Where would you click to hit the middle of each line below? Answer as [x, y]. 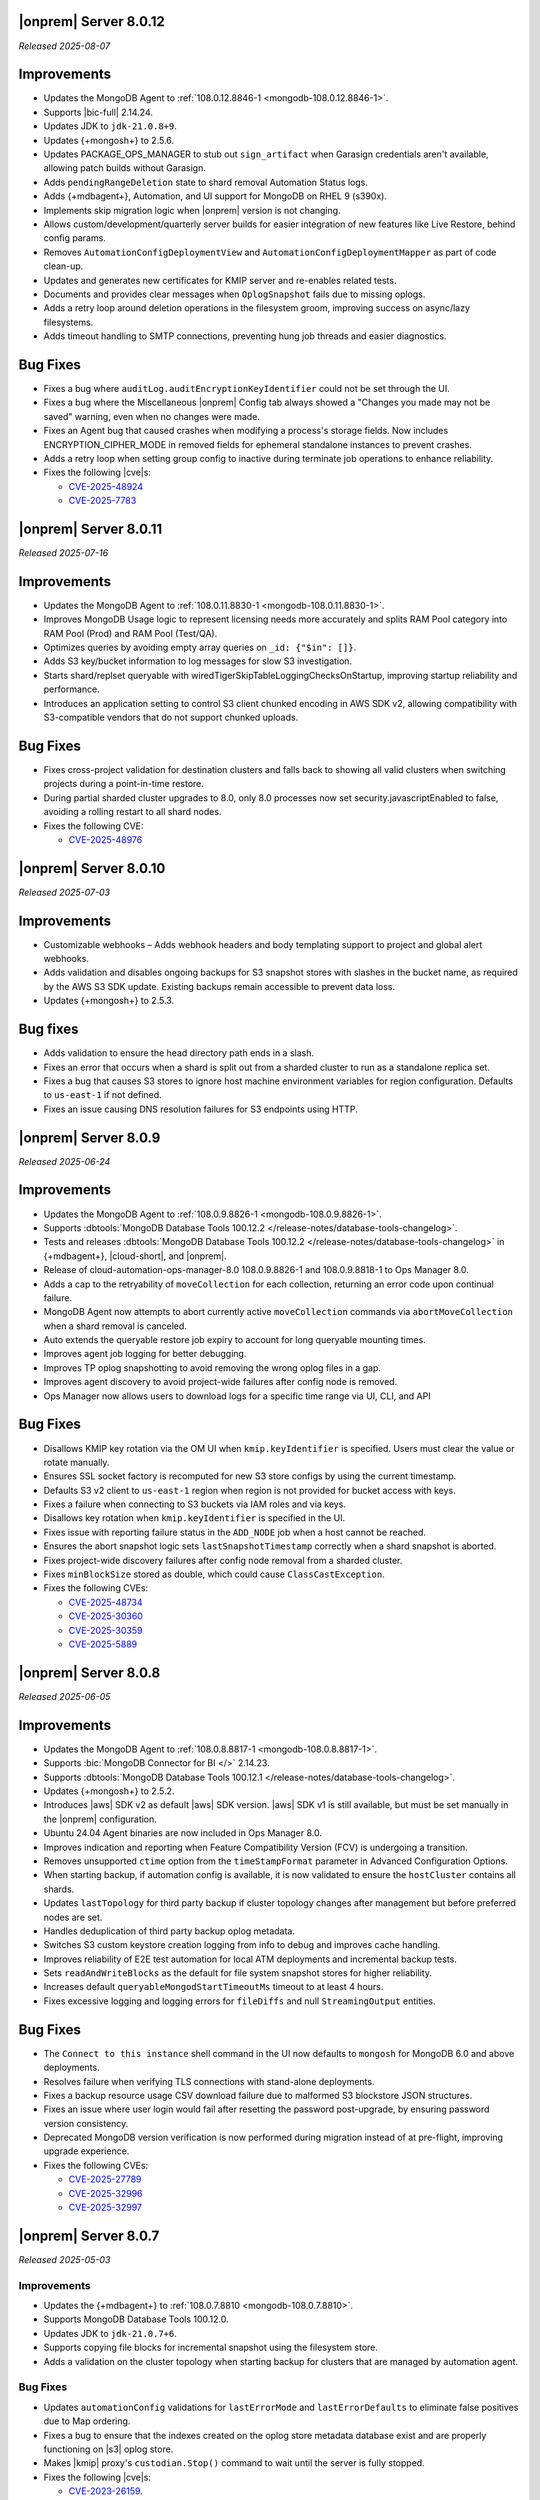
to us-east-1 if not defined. [102, 1095]
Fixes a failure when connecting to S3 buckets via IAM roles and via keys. [195, 1504]
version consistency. [86, 2123]
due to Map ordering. [87, 2421]
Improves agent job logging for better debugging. [145, 1354]
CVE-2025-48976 [105, 839]
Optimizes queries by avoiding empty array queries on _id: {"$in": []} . [200, 647]
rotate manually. [76, 1462]
